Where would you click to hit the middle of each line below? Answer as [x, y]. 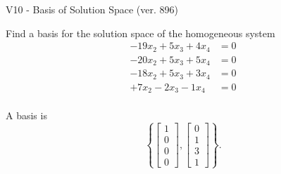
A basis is [26, 115]
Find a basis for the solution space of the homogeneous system [140, 33]
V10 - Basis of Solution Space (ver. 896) [92, 9]
